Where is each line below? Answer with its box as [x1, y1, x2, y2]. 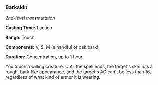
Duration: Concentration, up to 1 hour [5, 54, 83, 60]
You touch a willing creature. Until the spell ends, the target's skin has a [5, 64, 153, 70]
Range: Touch [5, 34, 35, 41]
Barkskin [5, 4, 28, 11]
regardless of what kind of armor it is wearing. [5, 74, 101, 80]
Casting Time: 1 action [5, 25, 53, 31]
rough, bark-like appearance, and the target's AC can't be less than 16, [5, 69, 151, 75]
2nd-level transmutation [5, 15, 55, 21]
